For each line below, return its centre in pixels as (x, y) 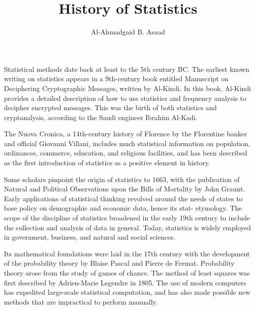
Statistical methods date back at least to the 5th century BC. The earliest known (127, 69)
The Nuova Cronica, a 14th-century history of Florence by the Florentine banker (126, 134)
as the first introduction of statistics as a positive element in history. (107, 163)
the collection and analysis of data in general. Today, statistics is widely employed (127, 227)
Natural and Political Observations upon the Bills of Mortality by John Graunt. (125, 189)
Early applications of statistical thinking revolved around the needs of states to (123, 198)
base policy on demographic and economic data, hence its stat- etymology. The (123, 208)
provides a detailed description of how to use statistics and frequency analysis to (125, 98)
